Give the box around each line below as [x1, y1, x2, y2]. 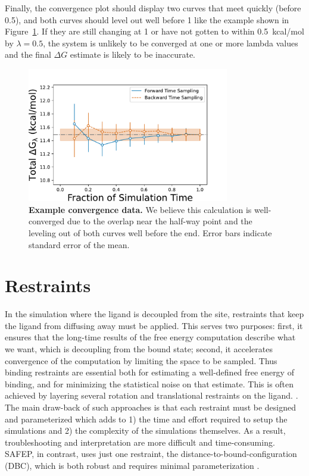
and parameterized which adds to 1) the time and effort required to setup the [5, 412, 288, 425]
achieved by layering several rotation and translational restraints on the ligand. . [5, 389, 298, 402]
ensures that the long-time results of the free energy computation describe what [5, 331, 296, 343]
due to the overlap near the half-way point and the [67, 215, 252, 227]
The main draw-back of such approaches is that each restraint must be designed [5, 401, 296, 414]
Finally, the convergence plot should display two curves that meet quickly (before [5, 2, 301, 14]
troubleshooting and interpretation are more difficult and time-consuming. [5, 436, 275, 448]
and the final [5, 48, 51, 61]
